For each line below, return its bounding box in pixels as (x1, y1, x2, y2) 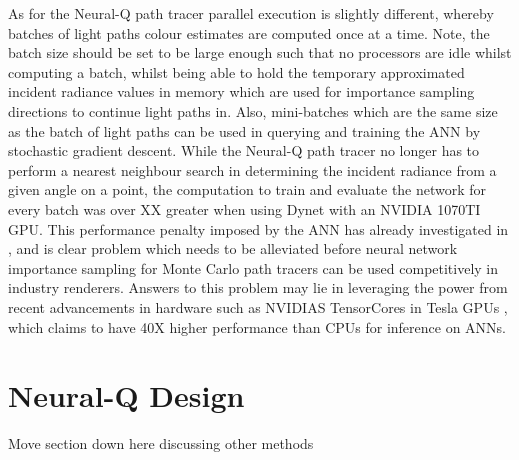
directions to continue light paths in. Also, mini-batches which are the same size (8, 100, 498, 121)
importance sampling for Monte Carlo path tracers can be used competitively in (8, 257, 499, 278)
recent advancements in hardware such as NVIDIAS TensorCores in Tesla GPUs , (8, 296, 508, 317)
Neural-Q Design (8, 375, 245, 416)
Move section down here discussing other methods (8, 433, 314, 454)
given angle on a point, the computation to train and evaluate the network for (8, 179, 487, 200)
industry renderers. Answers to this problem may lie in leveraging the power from (8, 277, 508, 298)
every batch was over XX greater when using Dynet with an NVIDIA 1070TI (8, 198, 481, 219)
